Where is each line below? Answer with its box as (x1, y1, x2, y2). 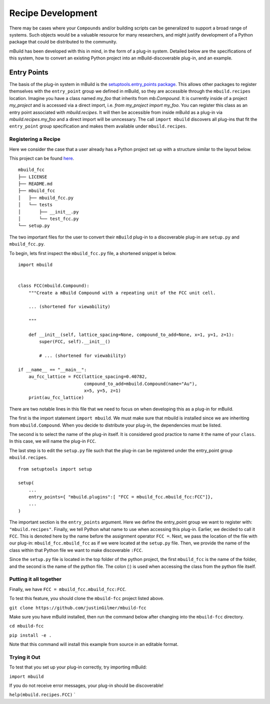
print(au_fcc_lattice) (28, 395, 84, 400)
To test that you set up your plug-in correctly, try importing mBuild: (9, 664, 147, 670)
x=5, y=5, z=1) (83, 388, 121, 393)
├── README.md (18, 181, 52, 187)
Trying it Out (9, 653, 40, 660)
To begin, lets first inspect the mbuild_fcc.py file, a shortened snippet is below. (9, 250, 177, 256)
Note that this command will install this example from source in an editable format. (9, 641, 178, 647)
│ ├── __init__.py (18, 209, 79, 214)
